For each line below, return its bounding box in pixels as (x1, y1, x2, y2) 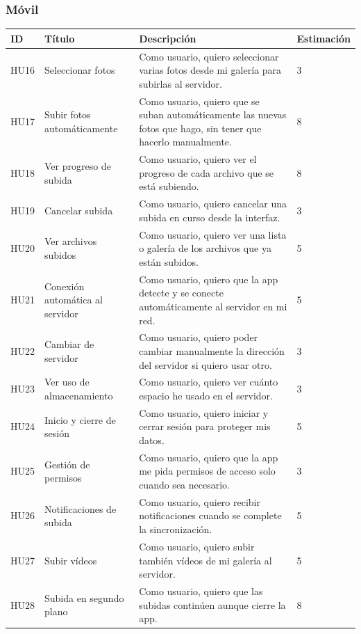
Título (44, 31, 75, 45)
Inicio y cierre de (44, 412, 116, 427)
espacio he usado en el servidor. (139, 388, 273, 402)
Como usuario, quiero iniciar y (139, 405, 269, 420)
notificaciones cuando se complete (139, 508, 282, 523)
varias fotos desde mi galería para (139, 63, 282, 77)
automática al (44, 292, 103, 307)
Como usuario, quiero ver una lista (139, 227, 287, 241)
